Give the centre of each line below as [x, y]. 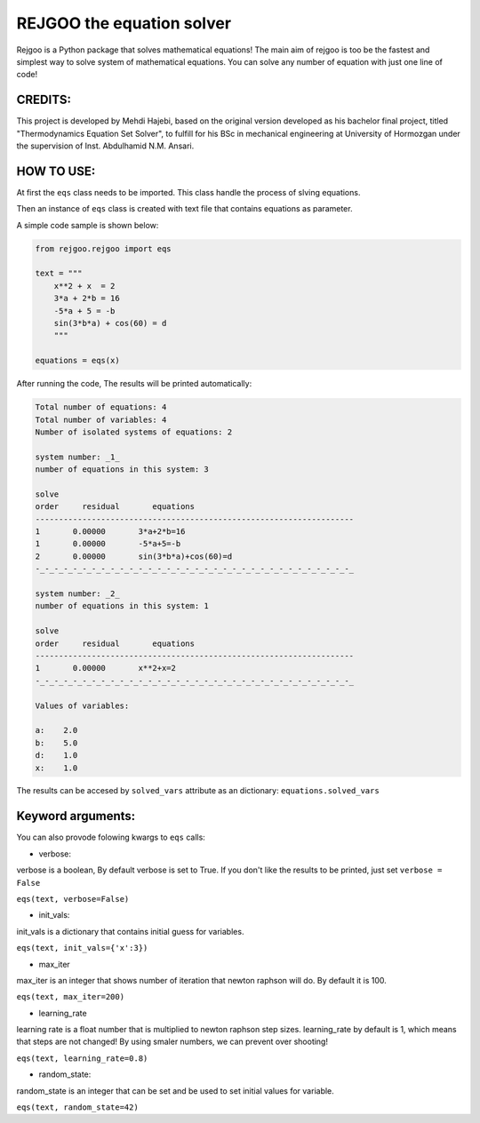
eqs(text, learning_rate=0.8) [82, 1058]
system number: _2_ [77, 594]
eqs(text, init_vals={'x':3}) [82, 948]
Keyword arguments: [76, 816]
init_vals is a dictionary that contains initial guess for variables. [130, 931]
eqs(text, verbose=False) [73, 899]
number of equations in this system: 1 [122, 606]
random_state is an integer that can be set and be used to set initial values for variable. [176, 1091]
